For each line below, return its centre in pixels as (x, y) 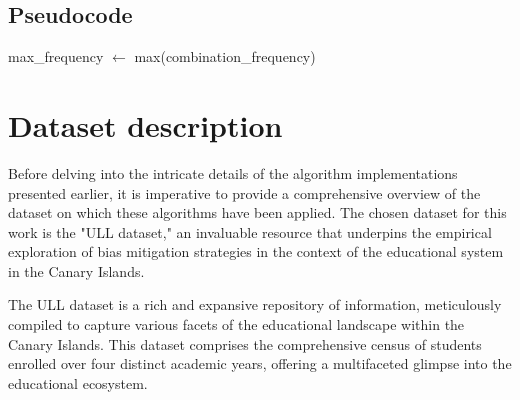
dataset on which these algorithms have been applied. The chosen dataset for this (257, 212)
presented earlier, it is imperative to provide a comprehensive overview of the (244, 192)
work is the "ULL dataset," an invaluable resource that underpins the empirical (250, 231)
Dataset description (145, 124)
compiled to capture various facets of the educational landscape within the (236, 324)
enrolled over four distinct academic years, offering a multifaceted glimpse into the (260, 363)
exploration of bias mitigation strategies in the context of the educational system (256, 251)
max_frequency (56, 56)
